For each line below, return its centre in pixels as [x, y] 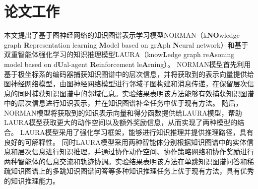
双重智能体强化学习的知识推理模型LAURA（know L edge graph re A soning [119, 54]
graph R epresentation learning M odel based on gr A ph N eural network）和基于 [126, 44]
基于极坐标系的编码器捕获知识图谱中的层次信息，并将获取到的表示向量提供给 [129, 74]
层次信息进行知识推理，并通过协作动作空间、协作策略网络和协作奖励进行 [136, 152]
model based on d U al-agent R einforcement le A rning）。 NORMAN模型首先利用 [128, 64]
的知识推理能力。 [32, 181]
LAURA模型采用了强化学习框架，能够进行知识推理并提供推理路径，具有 [137, 132]
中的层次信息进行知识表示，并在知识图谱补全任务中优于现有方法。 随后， [123, 103]
